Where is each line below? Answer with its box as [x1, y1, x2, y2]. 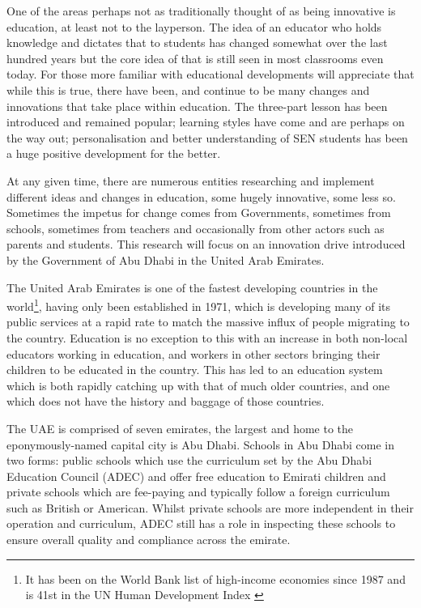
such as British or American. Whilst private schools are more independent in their [6, 499, 414, 516]
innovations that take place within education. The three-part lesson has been [6, 97, 388, 114]
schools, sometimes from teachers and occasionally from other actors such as [6, 219, 385, 236]
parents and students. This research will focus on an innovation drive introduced [6, 236, 406, 253]
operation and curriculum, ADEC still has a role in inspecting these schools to [6, 515, 396, 532]
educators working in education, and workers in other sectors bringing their [6, 345, 381, 362]
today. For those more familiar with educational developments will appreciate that [6, 66, 415, 83]
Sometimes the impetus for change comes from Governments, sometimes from [6, 204, 391, 221]
